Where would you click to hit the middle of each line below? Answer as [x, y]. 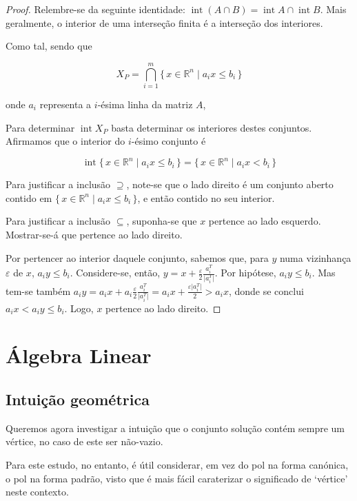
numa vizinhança [315, 257]
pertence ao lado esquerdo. [265, 221]
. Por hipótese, [245, 273]
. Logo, [79, 308]
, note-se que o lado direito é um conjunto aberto [230, 184]
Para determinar [40, 127]
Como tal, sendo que [49, 46]
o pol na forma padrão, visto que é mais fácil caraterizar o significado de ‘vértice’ [177, 478]
